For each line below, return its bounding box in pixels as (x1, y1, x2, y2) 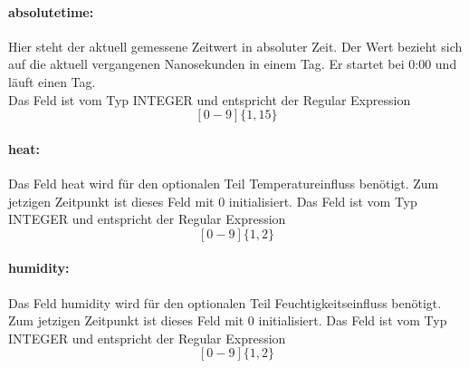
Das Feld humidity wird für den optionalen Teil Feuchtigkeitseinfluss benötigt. (8, 293, 442, 312)
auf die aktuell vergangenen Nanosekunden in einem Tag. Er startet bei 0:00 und (8, 54, 457, 73)
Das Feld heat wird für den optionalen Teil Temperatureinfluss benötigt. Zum (8, 173, 439, 192)
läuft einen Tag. (8, 72, 96, 91)
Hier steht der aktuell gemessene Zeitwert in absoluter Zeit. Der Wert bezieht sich (8, 36, 463, 55)
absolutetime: (8, 2, 94, 21)
